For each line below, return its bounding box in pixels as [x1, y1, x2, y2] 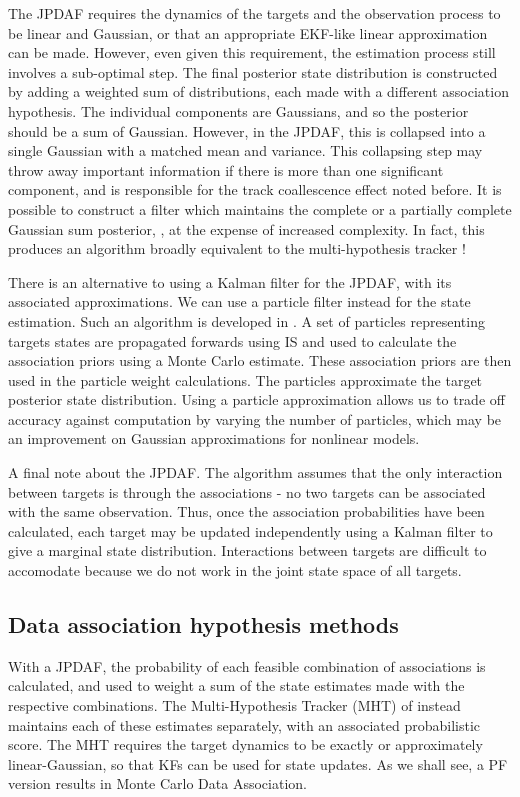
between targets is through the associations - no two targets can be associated [8, 481, 486, 502]
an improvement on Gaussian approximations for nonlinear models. [8, 428, 420, 449]
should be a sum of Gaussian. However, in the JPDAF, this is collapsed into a [8, 120, 486, 141]
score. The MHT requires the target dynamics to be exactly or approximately [8, 734, 483, 755]
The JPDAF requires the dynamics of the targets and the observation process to [8, 3, 501, 23]
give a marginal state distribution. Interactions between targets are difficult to [8, 540, 487, 561]
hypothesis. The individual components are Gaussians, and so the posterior [8, 100, 469, 121]
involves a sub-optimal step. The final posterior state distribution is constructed [8, 61, 498, 82]
